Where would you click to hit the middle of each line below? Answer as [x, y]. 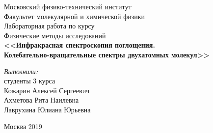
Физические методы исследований [55, 35]
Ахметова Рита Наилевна [41, 100]
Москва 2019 [23, 126]
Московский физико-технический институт [68, 6]
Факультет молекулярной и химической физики [75, 16]
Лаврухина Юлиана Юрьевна [47, 109]
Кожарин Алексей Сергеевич [47, 90]
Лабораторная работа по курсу [49, 26]
